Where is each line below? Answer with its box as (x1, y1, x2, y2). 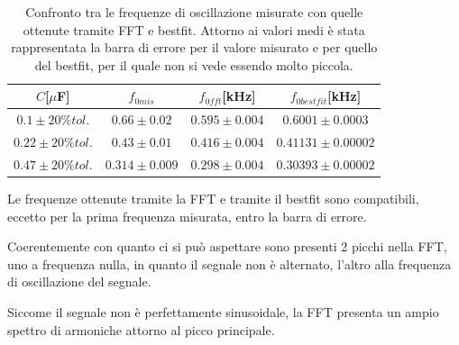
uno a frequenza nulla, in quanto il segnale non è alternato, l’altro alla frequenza (7, 254, 452, 273)
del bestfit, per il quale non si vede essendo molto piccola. (34, 55, 353, 74)
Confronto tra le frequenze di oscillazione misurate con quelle (25, 3, 363, 21)
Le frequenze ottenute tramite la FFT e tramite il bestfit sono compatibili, (7, 189, 419, 207)
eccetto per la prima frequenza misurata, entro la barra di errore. (7, 206, 367, 225)
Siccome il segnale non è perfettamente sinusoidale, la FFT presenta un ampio (7, 302, 439, 321)
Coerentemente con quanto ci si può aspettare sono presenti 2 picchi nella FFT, (7, 237, 447, 256)
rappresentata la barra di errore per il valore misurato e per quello (11, 38, 378, 57)
